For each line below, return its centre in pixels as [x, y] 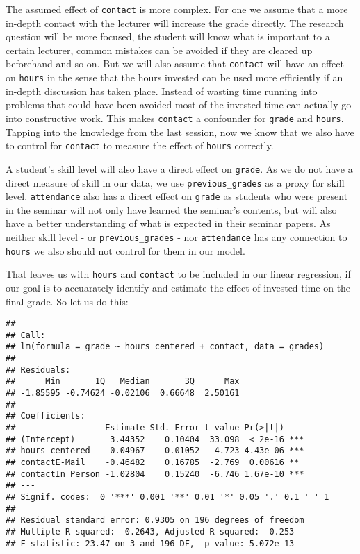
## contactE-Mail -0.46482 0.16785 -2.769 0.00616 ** [153, 463]
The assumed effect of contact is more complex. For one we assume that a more [177, 9]
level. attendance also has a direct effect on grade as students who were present [177, 196]
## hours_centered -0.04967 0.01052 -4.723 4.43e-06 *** [155, 451]
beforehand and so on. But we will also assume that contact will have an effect [175, 64]
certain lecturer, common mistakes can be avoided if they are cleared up [159, 50]
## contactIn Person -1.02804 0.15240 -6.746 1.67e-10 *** [155, 474]
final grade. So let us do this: [67, 301]
